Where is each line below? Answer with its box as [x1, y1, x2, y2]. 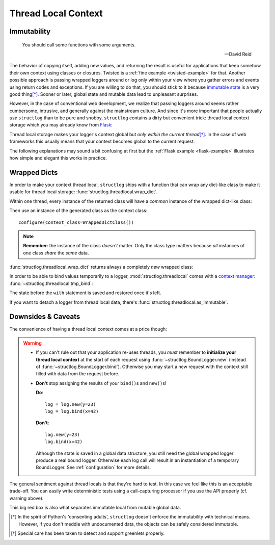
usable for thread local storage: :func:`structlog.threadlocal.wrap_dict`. [9, 189, 158, 195]
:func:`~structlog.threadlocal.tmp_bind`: [9, 280, 93, 287]
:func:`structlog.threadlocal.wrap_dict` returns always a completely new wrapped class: [9, 264, 194, 270]
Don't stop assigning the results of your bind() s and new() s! [36, 380, 167, 386]
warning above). [9, 495, 44, 501]
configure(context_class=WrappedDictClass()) [18, 219, 134, 225]
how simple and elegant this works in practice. [9, 155, 107, 161]
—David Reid [224, 51, 252, 57]
